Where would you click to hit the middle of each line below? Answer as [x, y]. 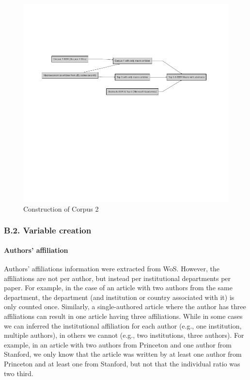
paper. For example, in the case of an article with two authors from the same [118, 288]
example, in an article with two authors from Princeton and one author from [118, 344]
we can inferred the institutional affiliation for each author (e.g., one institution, [123, 325]
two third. [19, 373]
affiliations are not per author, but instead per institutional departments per [117, 278]
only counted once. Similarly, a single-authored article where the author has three [125, 306]
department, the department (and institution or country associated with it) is [119, 297]
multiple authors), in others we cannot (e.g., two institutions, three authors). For [124, 335]
